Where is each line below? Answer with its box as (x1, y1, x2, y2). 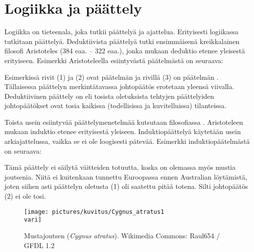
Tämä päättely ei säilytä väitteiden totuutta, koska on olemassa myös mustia (4, 162, 236, 172)
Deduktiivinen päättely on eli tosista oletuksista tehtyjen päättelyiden (4, 91, 214, 101)
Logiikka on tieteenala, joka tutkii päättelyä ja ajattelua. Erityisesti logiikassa (4, 26, 238, 37)
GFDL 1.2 (24, 240, 55, 250)
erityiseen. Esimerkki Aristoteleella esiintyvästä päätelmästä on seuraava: (4, 55, 223, 65)
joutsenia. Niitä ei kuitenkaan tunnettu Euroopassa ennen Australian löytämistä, (4, 171, 247, 182)
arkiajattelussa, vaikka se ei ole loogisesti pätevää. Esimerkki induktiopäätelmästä (4, 136, 250, 146)
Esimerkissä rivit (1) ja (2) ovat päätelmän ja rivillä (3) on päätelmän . (4, 71, 219, 82)
